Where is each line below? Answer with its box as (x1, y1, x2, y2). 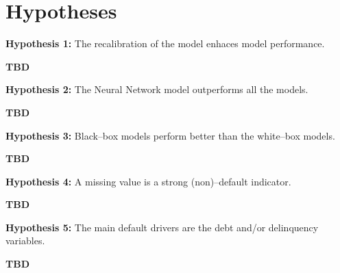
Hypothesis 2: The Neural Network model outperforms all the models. (5, 82, 308, 96)
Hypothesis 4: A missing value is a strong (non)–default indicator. (5, 174, 291, 188)
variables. (5, 233, 45, 248)
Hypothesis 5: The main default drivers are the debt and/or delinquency (5, 220, 319, 234)
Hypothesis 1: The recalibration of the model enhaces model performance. (5, 36, 325, 51)
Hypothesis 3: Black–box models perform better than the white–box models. (5, 128, 335, 142)
